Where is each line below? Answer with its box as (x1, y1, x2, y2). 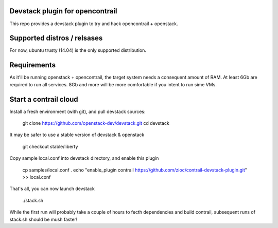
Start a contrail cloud (9, 95, 78, 104)
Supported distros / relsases (9, 34, 103, 43)
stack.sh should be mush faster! (9, 216, 78, 222)
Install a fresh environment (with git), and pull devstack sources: (9, 108, 146, 115)
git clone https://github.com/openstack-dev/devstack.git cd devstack (22, 120, 169, 126)
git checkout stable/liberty (22, 143, 78, 149)
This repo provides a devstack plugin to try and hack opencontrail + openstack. (9, 21, 179, 27)
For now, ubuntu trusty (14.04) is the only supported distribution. (9, 47, 147, 53)
